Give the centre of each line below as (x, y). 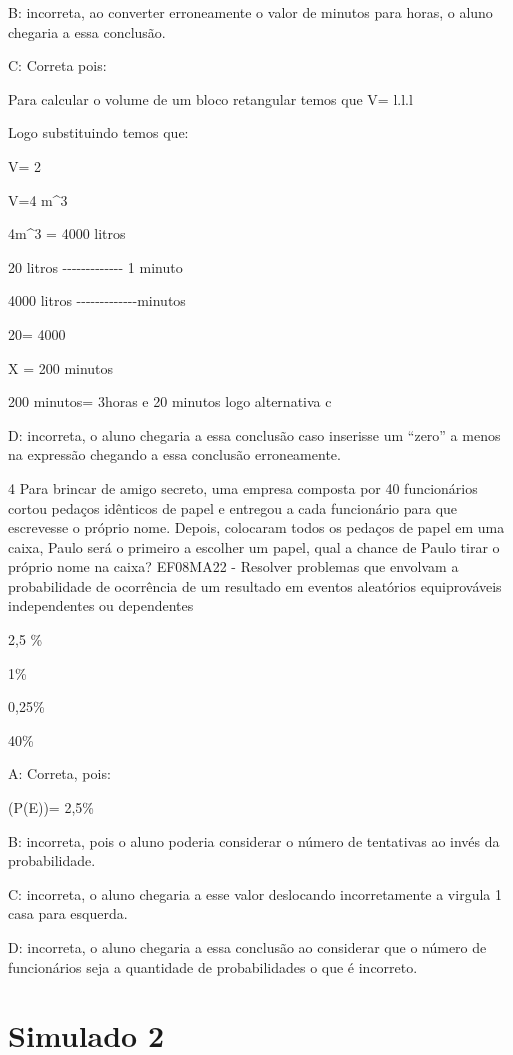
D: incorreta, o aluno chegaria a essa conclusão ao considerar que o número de (247, 947)
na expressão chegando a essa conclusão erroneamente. (174, 454)
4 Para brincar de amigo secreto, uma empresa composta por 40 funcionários (243, 487)
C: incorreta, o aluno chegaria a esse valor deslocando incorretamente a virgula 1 (255, 893)
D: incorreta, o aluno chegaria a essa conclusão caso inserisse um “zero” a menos (254, 434)
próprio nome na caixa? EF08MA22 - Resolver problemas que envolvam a (233, 566)
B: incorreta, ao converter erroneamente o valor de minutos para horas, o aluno (250, 12)
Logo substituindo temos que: (98, 132)
